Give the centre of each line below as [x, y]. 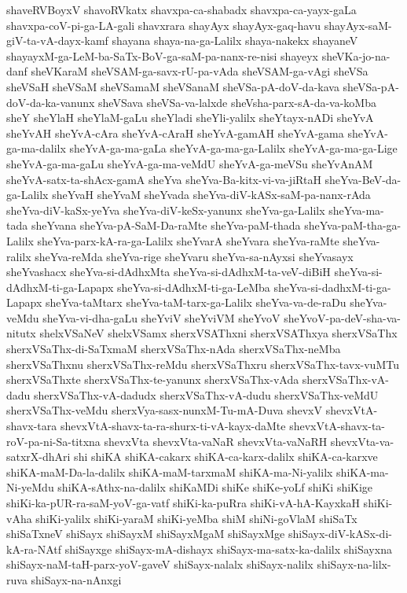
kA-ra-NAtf [34, 549]
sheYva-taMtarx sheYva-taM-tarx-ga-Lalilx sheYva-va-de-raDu [196, 302]
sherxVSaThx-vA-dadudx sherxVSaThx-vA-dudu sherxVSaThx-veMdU [206, 394]
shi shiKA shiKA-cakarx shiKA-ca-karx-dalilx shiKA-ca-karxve [226, 457]
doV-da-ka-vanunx [51, 102]
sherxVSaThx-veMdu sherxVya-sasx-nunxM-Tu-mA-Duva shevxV [165, 410]
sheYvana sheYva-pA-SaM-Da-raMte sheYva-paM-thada [166, 225]
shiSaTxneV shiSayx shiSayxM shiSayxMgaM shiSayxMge [146, 534]
